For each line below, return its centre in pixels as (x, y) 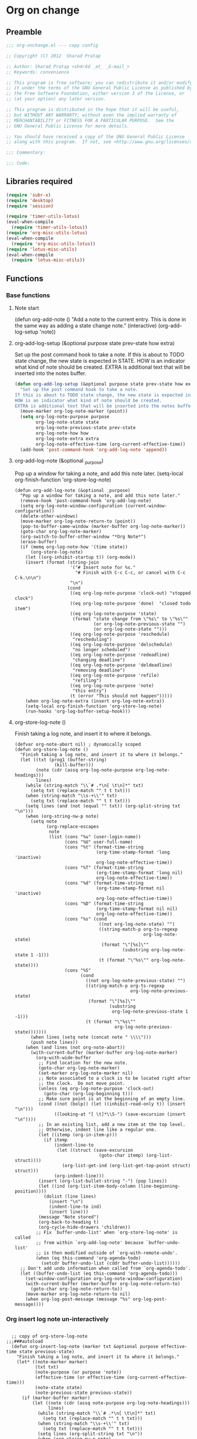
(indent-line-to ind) (75, 1207)
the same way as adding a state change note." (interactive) (86, 326)
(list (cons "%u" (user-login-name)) (95, 837)
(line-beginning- (159, 1187)
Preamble (24, 32)
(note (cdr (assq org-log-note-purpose (84, 770)
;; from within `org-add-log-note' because (90, 1243)
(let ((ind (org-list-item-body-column (87, 1187)
